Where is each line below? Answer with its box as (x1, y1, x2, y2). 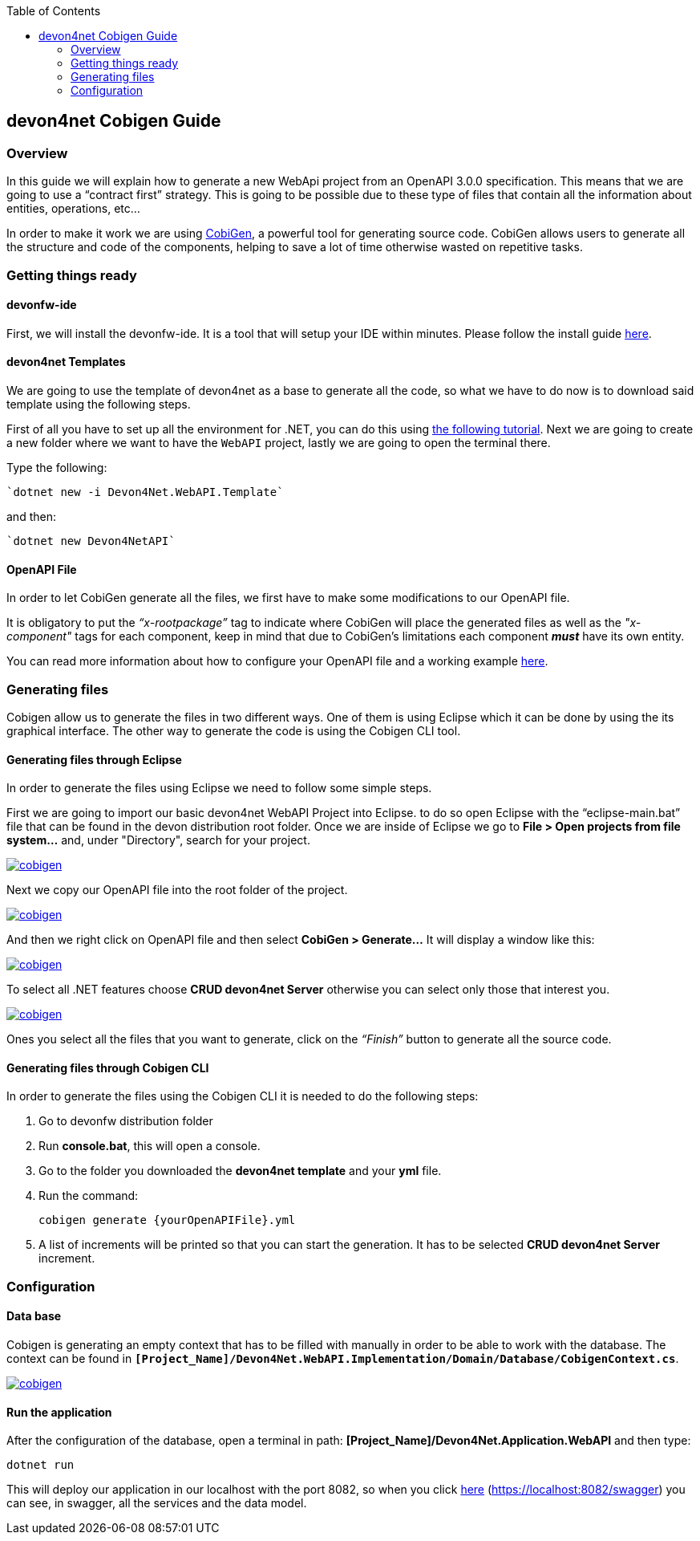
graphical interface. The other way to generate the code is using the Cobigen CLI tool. (6, 724, 461, 738)
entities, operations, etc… (6, 201, 140, 216)
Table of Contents (6, 4, 101, 18)
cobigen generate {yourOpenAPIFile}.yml (38, 1214, 296, 1227)
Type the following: (6, 461, 107, 475)
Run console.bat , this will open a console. (38, 1139, 261, 1153)
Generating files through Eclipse (6, 752, 182, 766)
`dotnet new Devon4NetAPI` (6, 535, 176, 548)
